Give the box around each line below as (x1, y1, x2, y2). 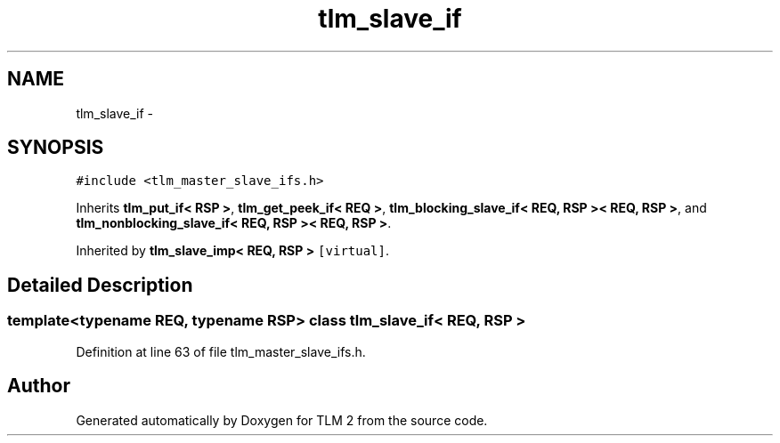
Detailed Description (7, 273, 193, 296)
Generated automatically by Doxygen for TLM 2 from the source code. (76, 412, 488, 428)
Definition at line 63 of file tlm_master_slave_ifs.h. (76, 343, 366, 359)
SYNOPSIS (7, 136, 104, 159)
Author (7, 375, 70, 398)
